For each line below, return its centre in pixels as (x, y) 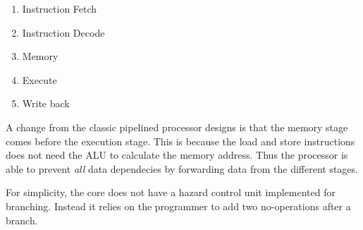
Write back (46, 103)
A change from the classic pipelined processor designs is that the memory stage (177, 127)
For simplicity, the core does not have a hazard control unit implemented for (171, 192)
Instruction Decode (63, 32)
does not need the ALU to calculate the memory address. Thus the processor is (177, 155)
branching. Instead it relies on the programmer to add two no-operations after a (178, 206)
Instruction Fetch (60, 8)
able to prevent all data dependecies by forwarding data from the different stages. (182, 168)
